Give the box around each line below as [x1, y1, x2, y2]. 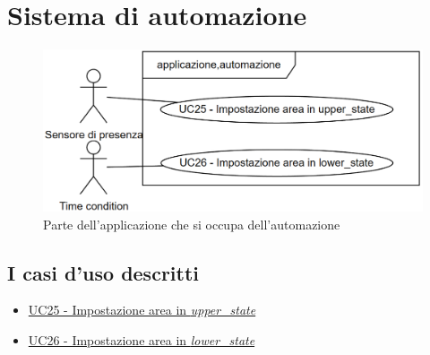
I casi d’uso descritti [7, 258, 200, 286]
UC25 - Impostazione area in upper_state [28, 300, 256, 319]
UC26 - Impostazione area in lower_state [28, 331, 255, 350]
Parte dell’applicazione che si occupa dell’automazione [43, 214, 340, 233]
